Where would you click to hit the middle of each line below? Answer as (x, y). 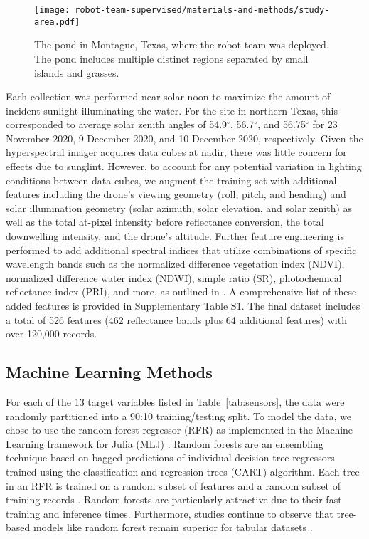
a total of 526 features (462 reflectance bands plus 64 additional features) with (176, 319)
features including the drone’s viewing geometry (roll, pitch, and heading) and (176, 194)
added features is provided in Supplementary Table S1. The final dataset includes (183, 305)
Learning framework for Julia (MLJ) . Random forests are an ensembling (165, 443)
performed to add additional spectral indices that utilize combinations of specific (181, 250)
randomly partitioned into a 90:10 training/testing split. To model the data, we (179, 415)
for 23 (325, 124)
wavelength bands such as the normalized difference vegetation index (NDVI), (175, 264)
